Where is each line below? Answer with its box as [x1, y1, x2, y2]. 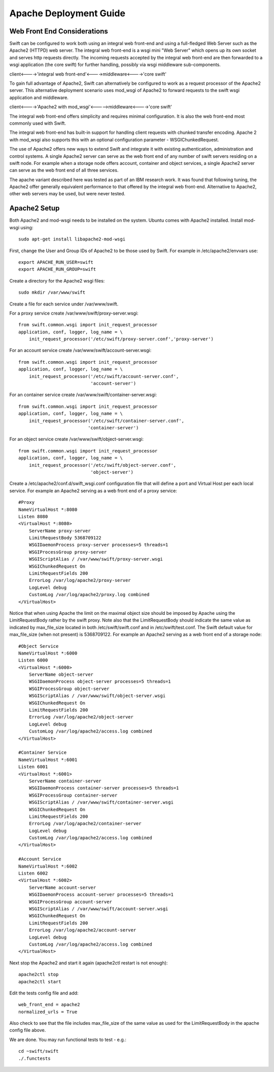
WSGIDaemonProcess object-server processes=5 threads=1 [28, 679, 171, 684]
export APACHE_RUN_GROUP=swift [18, 266, 96, 272]
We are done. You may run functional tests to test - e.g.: [9, 1036, 126, 1043]
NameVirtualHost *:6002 [18, 863, 78, 869]
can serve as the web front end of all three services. [9, 167, 119, 174]
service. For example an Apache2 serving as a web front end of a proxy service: [9, 488, 177, 494]
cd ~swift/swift [18, 1048, 59, 1054]
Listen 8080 [18, 513, 48, 520]
